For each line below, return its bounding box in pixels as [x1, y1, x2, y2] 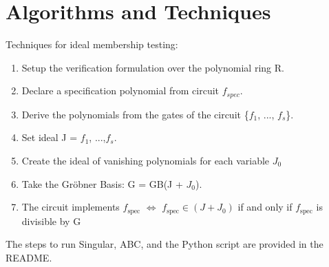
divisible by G [21, 213, 81, 228]
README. [6, 250, 52, 264]
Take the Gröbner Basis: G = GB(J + [21, 176, 183, 191]
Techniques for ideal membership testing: [6, 37, 178, 52]
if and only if [237, 200, 293, 214]
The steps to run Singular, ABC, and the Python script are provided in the [6, 237, 323, 251]
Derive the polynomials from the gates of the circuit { [21, 107, 249, 121]
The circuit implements [21, 200, 120, 214]
